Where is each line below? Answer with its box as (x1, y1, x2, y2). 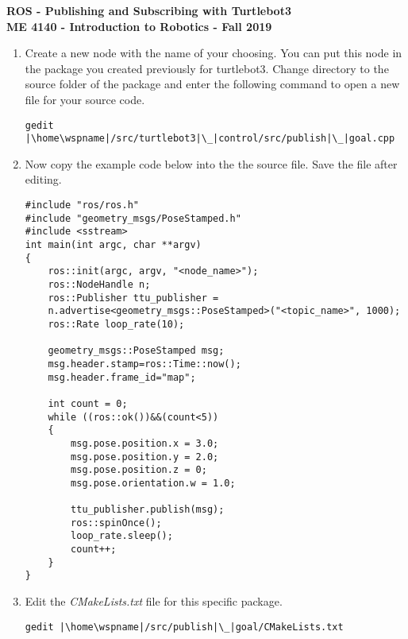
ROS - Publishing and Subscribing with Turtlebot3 (6, 2, 291, 18)
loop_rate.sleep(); (71, 530, 173, 542)
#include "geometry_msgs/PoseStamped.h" (25, 212, 241, 224)
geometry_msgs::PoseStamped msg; (48, 345, 225, 357)
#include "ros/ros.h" (25, 199, 139, 211)
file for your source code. (25, 91, 145, 107)
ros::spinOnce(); (71, 517, 162, 529)
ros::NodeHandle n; (48, 279, 151, 290)
